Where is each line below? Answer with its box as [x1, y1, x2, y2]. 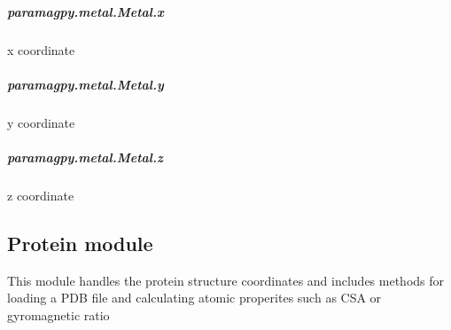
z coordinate [7, 185, 74, 204]
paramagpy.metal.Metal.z [7, 147, 163, 166]
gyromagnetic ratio [7, 305, 110, 324]
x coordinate [7, 40, 75, 59]
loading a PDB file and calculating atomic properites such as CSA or [7, 288, 382, 307]
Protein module [7, 229, 153, 256]
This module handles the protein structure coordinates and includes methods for [7, 271, 445, 289]
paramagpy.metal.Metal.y [7, 75, 164, 93]
